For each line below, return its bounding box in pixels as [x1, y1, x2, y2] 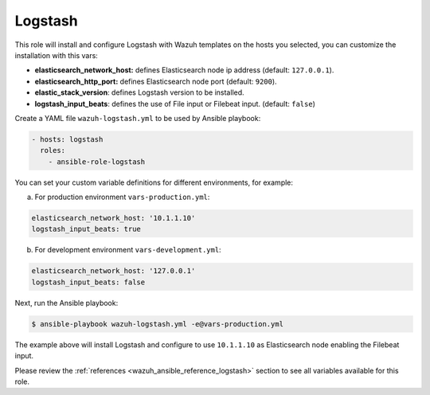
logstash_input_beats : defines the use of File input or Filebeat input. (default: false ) [34, 99, 316, 108]
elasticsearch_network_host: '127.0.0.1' [31, 267, 196, 276]
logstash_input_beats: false [31, 277, 146, 287]
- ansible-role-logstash [48, 157, 146, 166]
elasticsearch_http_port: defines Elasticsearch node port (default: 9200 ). [34, 76, 278, 86]
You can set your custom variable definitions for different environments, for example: [14, 178, 294, 187]
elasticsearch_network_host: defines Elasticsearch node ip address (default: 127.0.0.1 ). [34, 65, 334, 75]
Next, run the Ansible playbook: [14, 298, 119, 307]
